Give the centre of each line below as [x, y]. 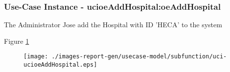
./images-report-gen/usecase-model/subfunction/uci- [139, 57]
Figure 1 [17, 41]
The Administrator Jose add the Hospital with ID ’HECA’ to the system [113, 25]
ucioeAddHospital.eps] [60, 65]
